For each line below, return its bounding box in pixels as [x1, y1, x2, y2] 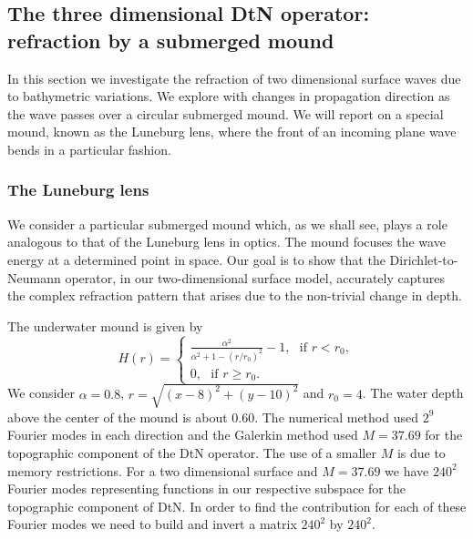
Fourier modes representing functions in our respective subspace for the [7, 479, 406, 498]
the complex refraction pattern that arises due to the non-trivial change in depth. [7, 286, 462, 305]
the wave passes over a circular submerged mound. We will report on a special [7, 104, 444, 123]
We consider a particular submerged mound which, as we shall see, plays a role [7, 214, 447, 233]
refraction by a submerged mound [7, 25, 334, 54]
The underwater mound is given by [7, 316, 203, 335]
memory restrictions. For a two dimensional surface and [7, 461, 318, 480]
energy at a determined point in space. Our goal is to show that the [7, 249, 386, 269]
